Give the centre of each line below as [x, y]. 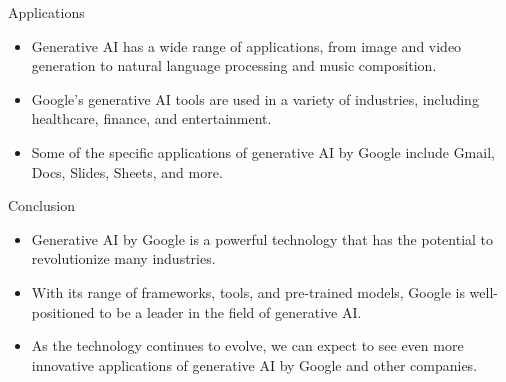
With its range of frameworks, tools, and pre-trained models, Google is [248, 291]
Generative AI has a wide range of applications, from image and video [246, 45]
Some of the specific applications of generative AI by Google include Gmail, [263, 151]
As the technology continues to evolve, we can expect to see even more [247, 345]
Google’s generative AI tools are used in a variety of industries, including [255, 98]
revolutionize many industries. [123, 258]
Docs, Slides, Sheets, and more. [127, 171]
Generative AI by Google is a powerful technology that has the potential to [262, 238]
